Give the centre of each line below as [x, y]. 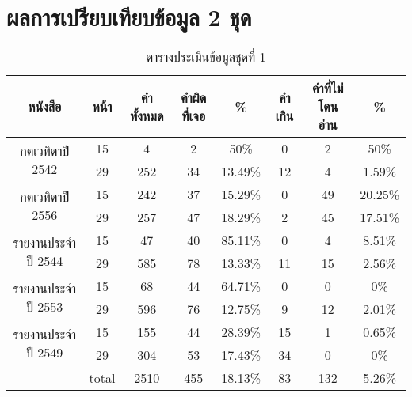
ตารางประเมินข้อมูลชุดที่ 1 [206, 57]
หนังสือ [45, 107]
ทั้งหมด [147, 115]
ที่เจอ [194, 115]
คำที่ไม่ [328, 89]
